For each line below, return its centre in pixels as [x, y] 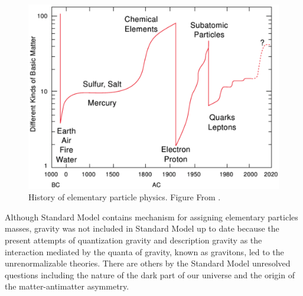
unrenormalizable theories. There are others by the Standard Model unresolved [148, 263]
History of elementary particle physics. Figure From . [125, 197]
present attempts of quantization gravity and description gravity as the [133, 240]
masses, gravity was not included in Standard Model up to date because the [142, 228]
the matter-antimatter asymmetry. [67, 286]
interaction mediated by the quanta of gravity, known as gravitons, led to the [144, 251]
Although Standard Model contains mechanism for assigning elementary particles [151, 217]
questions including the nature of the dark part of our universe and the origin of [150, 274]
